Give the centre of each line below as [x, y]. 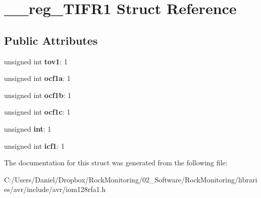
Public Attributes [51, 40]
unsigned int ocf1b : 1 [38, 95]
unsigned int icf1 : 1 [34, 145]
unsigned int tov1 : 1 [36, 61]
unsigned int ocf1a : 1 [37, 78]
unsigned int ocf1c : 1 [37, 112]
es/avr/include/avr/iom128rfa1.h [55, 189]
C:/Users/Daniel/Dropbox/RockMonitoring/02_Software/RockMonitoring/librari [131, 179]
